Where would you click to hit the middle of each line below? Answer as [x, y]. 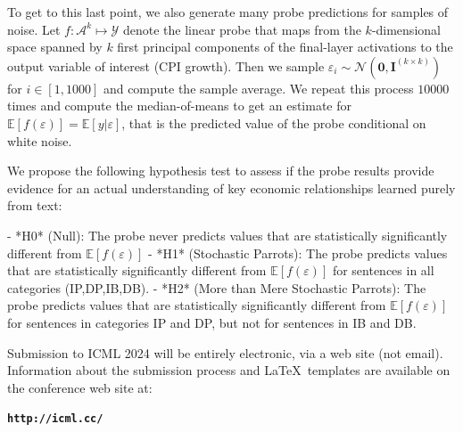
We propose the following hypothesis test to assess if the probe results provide [221, 171]
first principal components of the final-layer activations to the [285, 47]
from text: [35, 205]
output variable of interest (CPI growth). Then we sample [166, 65]
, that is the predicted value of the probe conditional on [274, 122]
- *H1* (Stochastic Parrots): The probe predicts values [298, 253]
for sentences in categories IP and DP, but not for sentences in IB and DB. [212, 322]
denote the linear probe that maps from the [242, 29]
